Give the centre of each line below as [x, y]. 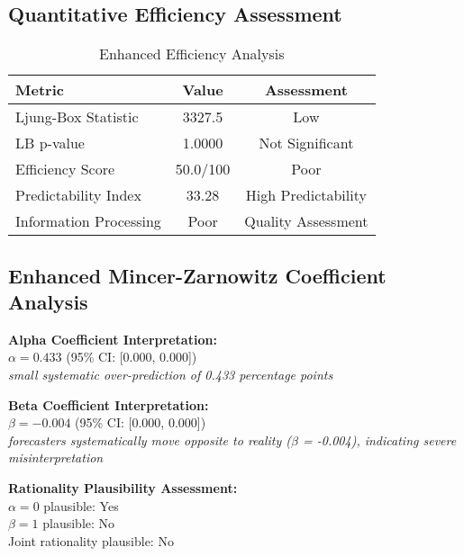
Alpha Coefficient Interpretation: [113, 339]
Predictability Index [78, 195]
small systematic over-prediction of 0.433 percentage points [171, 374]
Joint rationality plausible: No [91, 540]
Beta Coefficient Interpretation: [109, 404]
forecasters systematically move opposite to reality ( [150, 439]
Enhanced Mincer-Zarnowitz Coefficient [197, 275]
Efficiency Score [65, 169]
